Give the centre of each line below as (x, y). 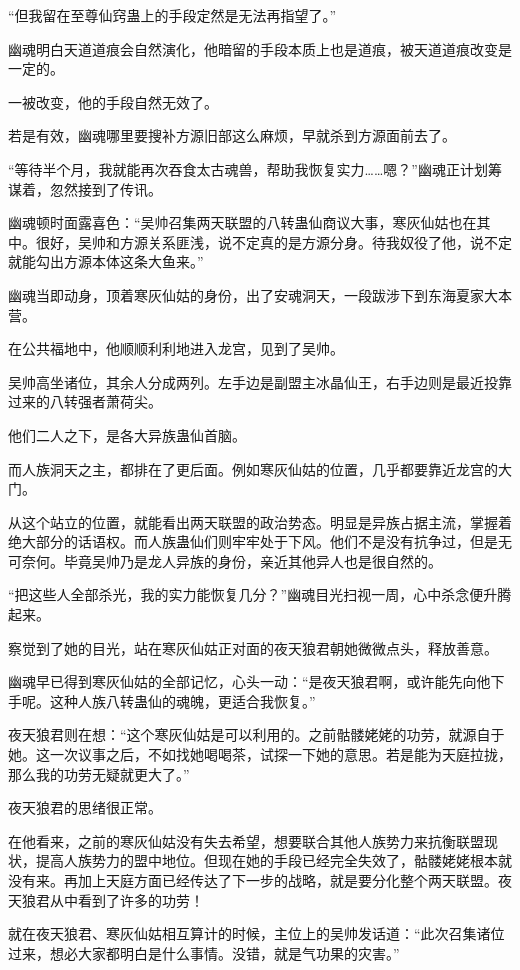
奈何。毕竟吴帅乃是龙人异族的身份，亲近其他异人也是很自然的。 (231, 560)
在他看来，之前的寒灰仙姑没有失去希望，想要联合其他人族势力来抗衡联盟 (246, 840)
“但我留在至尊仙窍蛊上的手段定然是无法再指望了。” (172, 15)
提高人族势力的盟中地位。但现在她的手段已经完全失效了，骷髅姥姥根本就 (273, 860)
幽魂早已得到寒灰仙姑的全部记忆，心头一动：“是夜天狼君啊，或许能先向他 (249, 681)
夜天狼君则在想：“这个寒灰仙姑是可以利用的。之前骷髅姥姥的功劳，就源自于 (256, 734)
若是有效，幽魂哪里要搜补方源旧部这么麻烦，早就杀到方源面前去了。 (232, 135)
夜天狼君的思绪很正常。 (85, 807)
